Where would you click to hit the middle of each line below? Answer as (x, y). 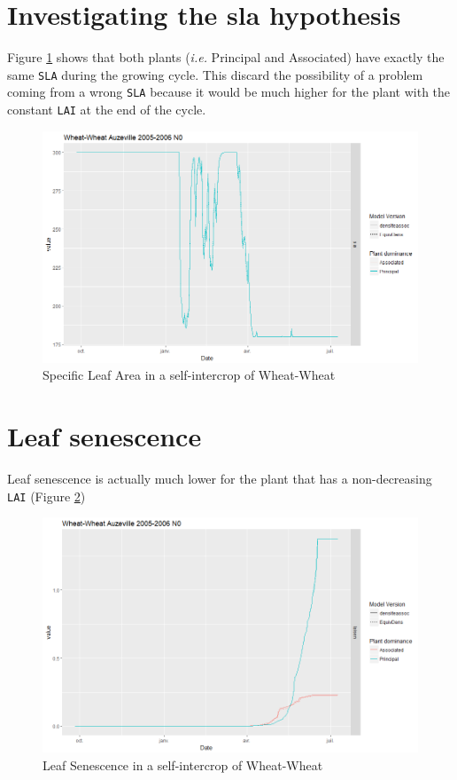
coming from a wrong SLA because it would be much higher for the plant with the (229, 92)
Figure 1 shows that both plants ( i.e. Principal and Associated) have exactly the (226, 57)
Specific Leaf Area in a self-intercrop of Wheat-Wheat (189, 375)
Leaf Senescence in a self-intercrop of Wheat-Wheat (183, 764)
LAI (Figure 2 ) (46, 496)
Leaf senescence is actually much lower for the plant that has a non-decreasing (220, 479)
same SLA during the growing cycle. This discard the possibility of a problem (215, 74)
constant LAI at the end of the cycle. (107, 110)
